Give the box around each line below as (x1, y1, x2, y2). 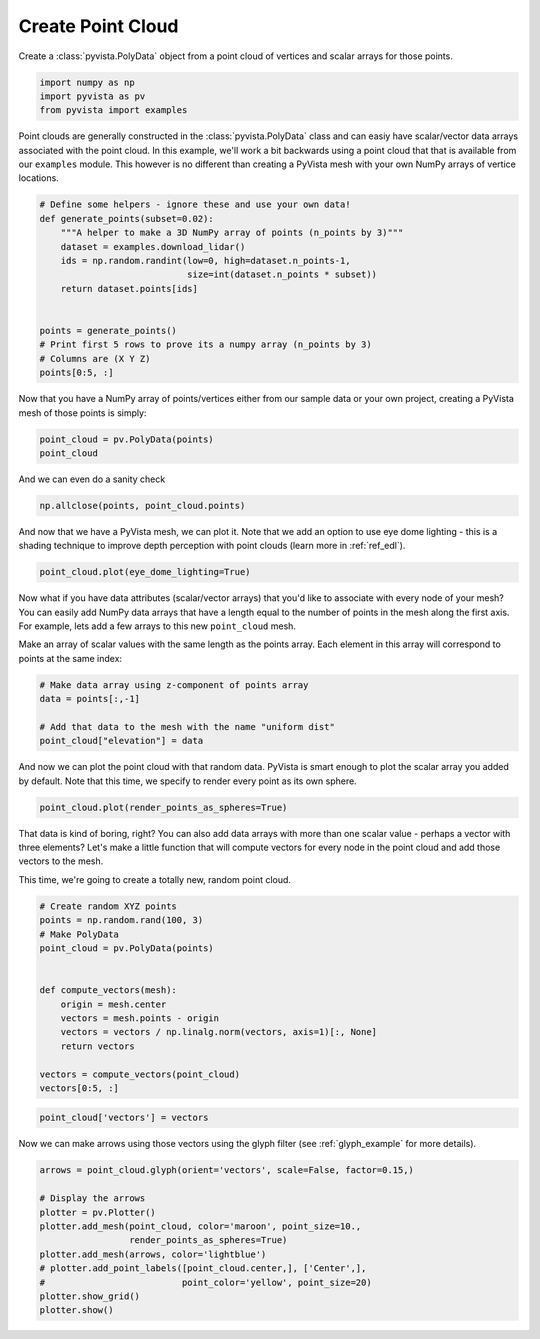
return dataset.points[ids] (60, 283, 199, 294)
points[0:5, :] (39, 367, 114, 379)
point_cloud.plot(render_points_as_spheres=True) (39, 801, 288, 813)
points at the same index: (18, 652, 123, 664)
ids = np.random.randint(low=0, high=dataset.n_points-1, (60, 255, 351, 267)
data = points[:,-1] (39, 693, 140, 705)
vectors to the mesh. (18, 855, 104, 867)
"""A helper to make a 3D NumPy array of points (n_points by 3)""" (60, 227, 404, 239)
